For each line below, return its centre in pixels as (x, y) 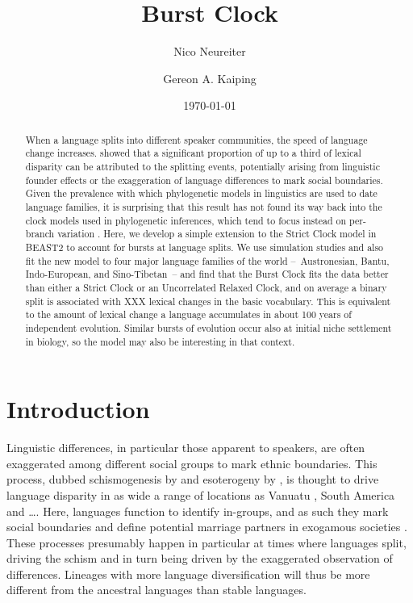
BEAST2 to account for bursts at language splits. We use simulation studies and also (204, 247)
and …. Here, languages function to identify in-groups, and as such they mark (198, 511)
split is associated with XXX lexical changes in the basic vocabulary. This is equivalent (208, 301)
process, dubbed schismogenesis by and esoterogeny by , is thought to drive (193, 479)
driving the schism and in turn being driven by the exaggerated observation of (200, 558)
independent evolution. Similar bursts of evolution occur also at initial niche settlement (209, 327)
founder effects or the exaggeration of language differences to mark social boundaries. (204, 180)
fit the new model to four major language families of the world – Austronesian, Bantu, (207, 260)
